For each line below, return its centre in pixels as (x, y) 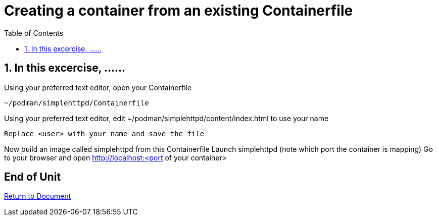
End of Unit (33, 177)
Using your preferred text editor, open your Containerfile (98, 87)
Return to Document (38, 196)
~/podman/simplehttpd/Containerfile (77, 103)
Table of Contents (34, 33)
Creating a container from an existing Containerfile (179, 11)
